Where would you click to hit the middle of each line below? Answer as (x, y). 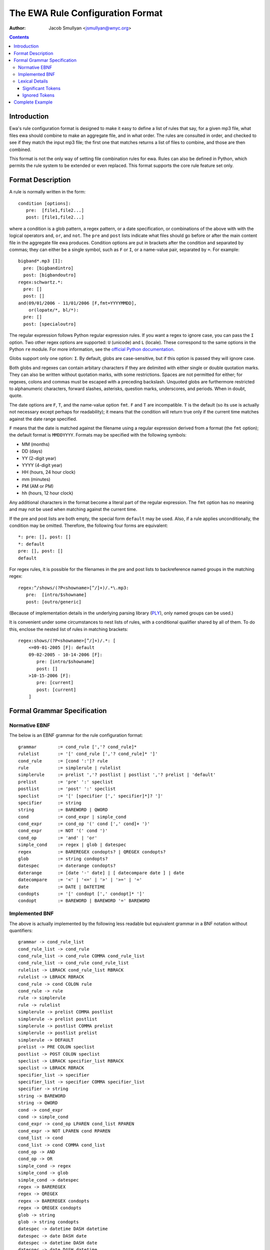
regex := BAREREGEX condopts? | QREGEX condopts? (92, 852)
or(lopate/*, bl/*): (53, 310)
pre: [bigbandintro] (48, 268)
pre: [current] (55, 683)
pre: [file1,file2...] (55, 210)
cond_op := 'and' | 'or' (58, 838)
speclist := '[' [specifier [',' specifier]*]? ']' (91, 796)
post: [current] (56, 689)
